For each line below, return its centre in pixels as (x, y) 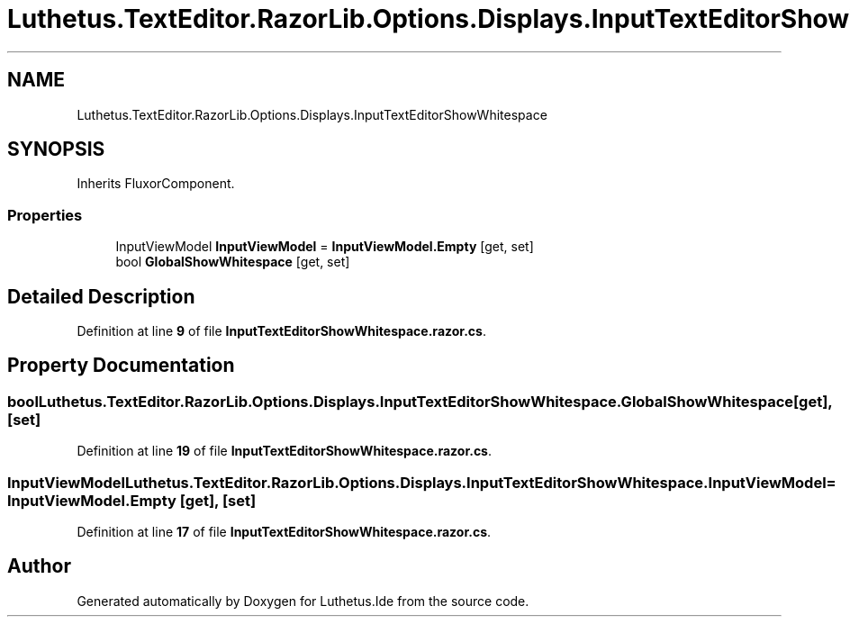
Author (39, 566)
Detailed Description (101, 296)
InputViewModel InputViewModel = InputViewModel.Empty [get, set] (325, 247)
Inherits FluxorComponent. (156, 184)
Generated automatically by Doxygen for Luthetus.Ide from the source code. (303, 601)
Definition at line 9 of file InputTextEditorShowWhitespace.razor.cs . (281, 331)
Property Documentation (121, 366)
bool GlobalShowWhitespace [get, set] (233, 262)
